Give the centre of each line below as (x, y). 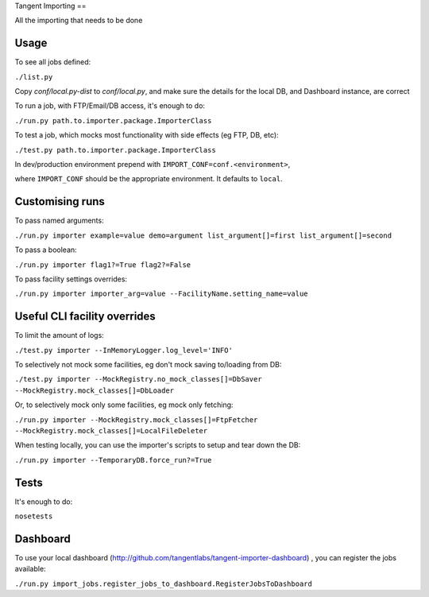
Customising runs (60, 202)
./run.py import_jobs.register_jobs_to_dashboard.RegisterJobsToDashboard (164, 583)
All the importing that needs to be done (79, 21)
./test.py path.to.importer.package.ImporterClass (115, 150)
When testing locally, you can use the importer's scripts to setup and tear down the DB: (158, 445)
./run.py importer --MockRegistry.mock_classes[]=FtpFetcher (136, 420)
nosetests (34, 516)
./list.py (34, 77)
